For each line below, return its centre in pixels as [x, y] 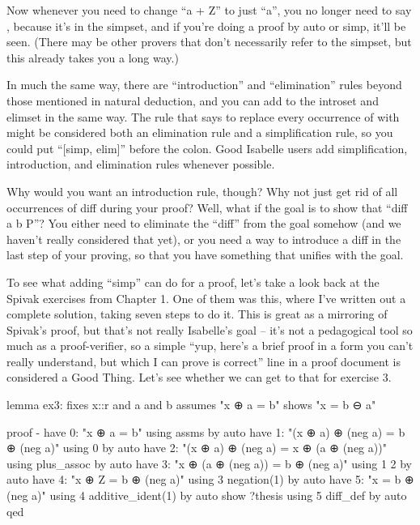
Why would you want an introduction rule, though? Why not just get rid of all [202, 191]
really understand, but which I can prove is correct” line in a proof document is [204, 361]
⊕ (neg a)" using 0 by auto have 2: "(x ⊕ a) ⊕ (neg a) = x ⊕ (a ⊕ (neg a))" [197, 448]
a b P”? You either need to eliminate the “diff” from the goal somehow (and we [204, 223]
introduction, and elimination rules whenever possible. [141, 164]
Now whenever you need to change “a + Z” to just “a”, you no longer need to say [209, 10]
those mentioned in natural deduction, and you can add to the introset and [193, 100]
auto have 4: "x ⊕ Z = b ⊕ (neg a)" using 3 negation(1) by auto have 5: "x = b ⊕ [210, 479]
